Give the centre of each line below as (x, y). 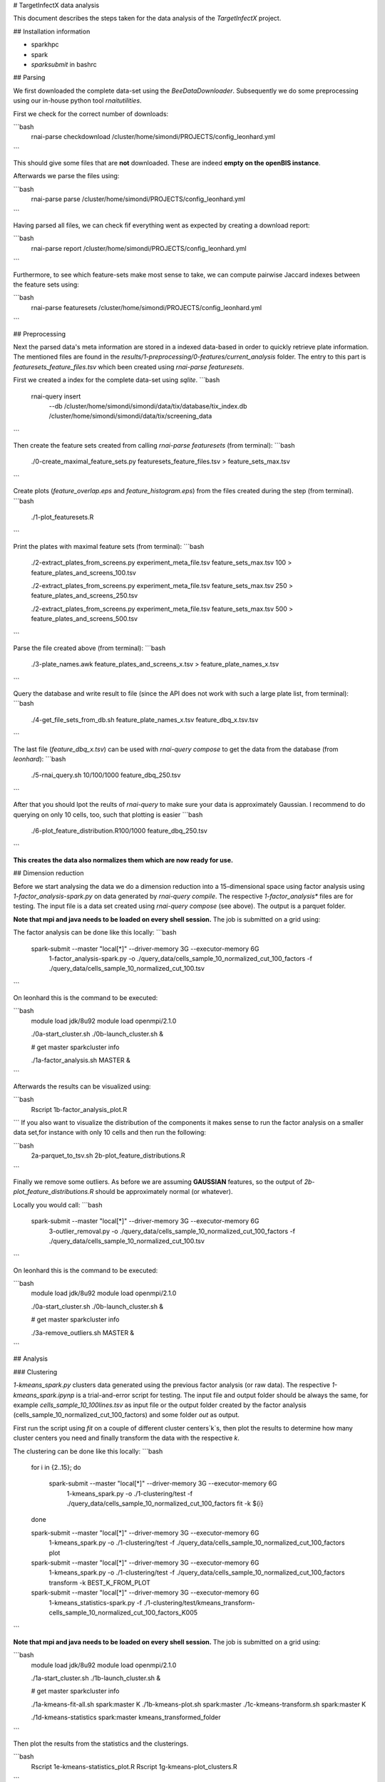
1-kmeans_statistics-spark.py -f (96, 1602)
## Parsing (29, 78)
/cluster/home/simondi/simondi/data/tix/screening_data (130, 416)
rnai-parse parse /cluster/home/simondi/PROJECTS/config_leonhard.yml (138, 199)
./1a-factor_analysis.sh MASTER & (81, 1060)
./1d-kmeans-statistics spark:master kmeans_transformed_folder (126, 1717)
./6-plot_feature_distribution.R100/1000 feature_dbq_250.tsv (119, 831)
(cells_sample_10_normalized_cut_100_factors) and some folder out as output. (127, 1415)
